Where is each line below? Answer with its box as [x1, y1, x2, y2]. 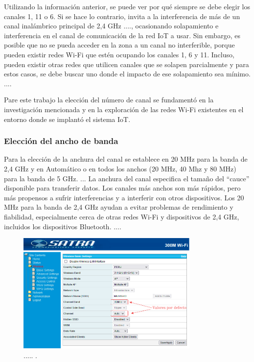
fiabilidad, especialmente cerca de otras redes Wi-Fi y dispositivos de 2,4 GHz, [4, 211, 239, 221]
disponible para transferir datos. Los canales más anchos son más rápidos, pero [4, 183, 241, 193]
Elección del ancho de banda [4, 135, 118, 147]
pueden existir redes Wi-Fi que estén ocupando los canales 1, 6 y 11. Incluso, [4, 49, 234, 59]
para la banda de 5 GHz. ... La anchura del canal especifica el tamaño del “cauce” [4, 173, 250, 183]
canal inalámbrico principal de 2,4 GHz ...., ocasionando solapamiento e [4, 21, 219, 31]
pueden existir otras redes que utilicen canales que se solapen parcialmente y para [4, 59, 249, 69]
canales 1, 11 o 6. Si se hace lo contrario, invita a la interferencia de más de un [4, 11, 240, 21]
